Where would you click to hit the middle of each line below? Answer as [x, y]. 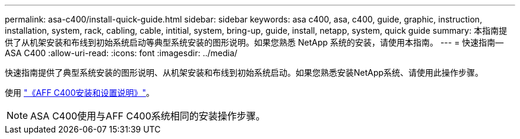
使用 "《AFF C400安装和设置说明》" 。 [80, 93]
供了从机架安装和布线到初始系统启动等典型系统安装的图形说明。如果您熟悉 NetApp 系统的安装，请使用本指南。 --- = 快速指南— [254, 42]
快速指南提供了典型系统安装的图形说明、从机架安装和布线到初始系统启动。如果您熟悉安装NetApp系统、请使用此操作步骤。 [244, 72]
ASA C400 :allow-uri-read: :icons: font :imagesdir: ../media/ [121, 53]
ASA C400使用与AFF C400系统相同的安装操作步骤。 [148, 116]
